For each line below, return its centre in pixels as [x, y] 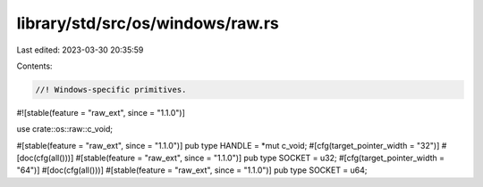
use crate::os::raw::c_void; [65, 129]
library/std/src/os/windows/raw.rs [148, 23]
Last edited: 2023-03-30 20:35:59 [80, 50]
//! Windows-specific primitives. [111, 89]
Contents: [34, 66]
